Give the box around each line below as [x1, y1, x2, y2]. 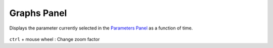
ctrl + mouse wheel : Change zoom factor [9, 36, 100, 42]
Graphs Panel [9, 7, 67, 18]
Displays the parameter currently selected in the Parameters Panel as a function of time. [9, 25, 193, 31]
